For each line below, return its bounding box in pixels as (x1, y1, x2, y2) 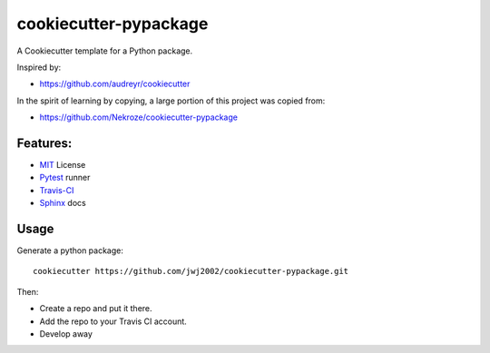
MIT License (39, 160, 86, 171)
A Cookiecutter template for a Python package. (16, 45, 193, 56)
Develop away (39, 328, 93, 339)
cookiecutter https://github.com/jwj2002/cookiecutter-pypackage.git (33, 266, 349, 277)
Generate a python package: (16, 245, 124, 256)
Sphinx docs (39, 198, 86, 209)
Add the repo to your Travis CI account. (39, 316, 188, 327)
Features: (16, 135, 73, 151)
